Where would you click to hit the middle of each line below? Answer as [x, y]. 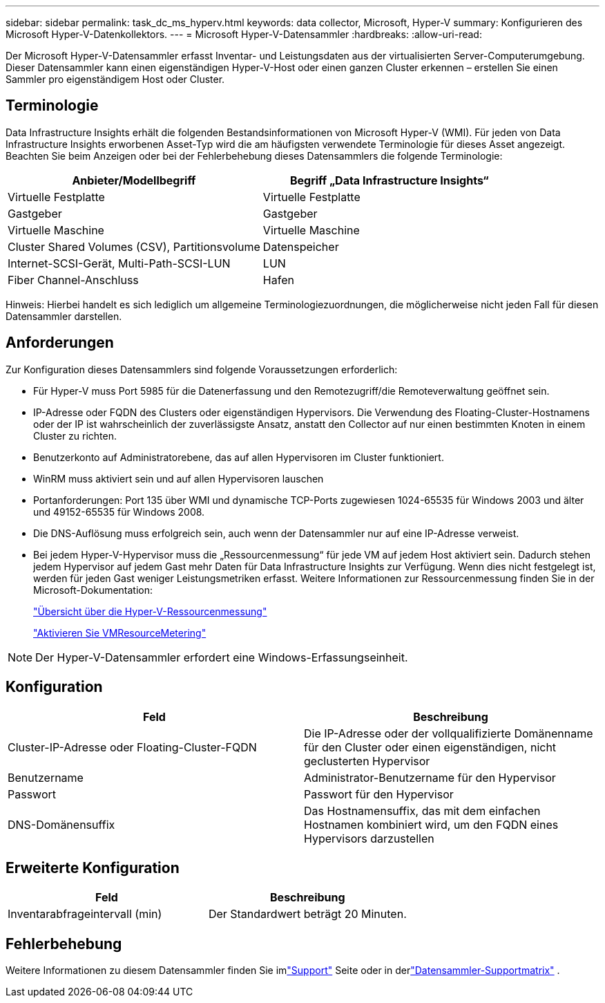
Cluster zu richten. [75, 435]
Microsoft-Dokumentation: [93, 590]
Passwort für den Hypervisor [379, 794]
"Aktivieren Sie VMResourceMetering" [120, 632]
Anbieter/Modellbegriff [134, 180]
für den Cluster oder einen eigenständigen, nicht [430, 747]
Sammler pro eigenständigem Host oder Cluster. [115, 79]
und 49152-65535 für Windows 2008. [119, 512]
